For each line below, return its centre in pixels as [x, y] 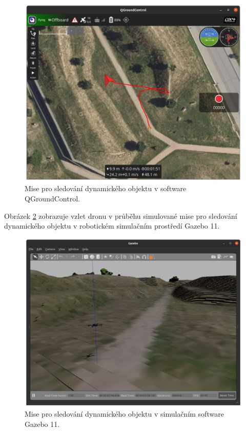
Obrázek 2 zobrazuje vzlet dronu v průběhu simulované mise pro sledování [121, 215]
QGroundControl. [52, 199]
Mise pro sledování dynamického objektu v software [106, 188]
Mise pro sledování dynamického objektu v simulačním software [124, 414]
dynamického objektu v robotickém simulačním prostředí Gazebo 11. [112, 226]
